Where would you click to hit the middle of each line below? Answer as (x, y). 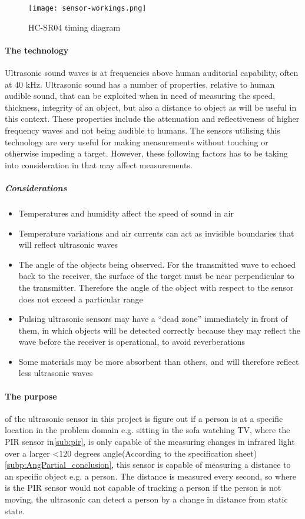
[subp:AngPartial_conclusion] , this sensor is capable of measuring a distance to (148, 465)
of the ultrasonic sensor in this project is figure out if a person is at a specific (144, 418)
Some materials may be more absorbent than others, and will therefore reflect (159, 361)
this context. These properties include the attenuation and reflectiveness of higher (152, 119)
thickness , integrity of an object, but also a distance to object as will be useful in (151, 107)
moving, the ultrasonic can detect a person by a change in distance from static (146, 499)
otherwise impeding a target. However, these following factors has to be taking (146, 153)
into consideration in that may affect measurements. (99, 164)
